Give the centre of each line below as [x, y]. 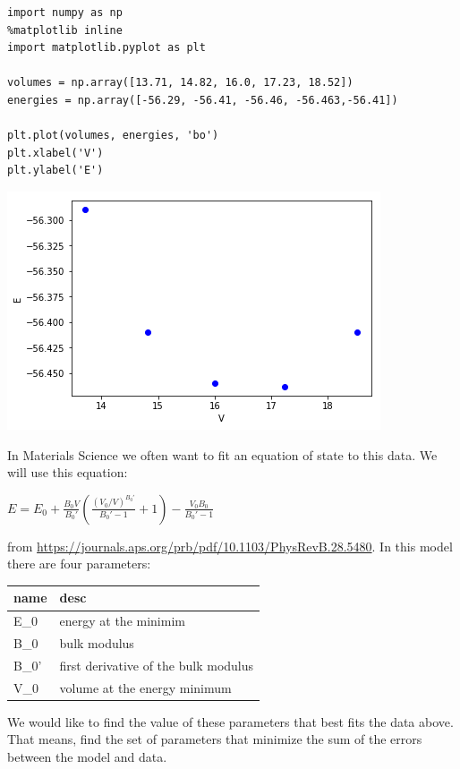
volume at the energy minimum [145, 687]
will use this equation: [68, 472]
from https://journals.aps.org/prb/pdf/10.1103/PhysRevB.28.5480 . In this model [230, 546]
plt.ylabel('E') [55, 171]
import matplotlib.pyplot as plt [106, 48]
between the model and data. [87, 757]
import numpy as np [65, 13]
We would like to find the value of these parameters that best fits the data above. [230, 721]
